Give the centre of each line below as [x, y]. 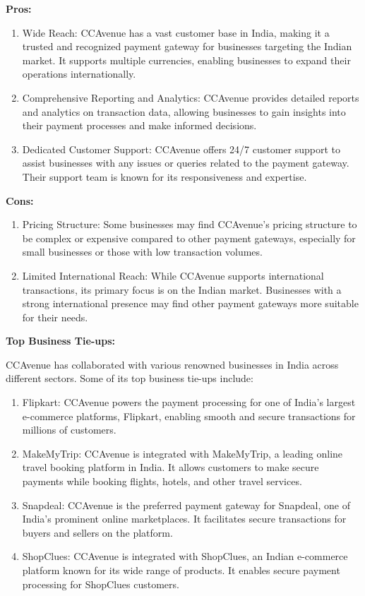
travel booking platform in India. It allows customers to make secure [170, 467]
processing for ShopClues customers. [101, 584]
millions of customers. [69, 430]
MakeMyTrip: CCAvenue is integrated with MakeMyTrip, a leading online [182, 453]
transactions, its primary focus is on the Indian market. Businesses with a [182, 289]
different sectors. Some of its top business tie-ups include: [130, 378]
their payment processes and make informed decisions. [139, 125]
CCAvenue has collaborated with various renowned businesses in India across [172, 364]
